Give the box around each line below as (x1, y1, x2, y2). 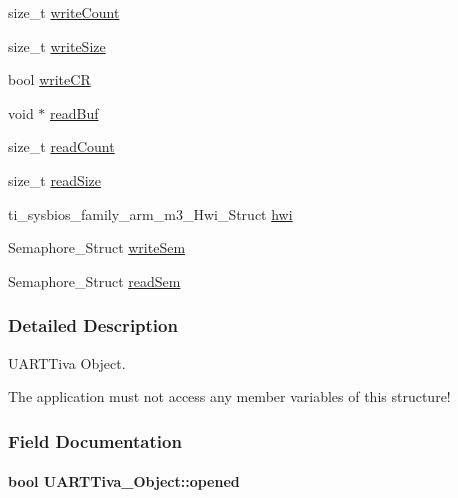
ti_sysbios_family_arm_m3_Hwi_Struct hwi (8, 203, 293, 224)
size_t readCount (8, 136, 115, 157)
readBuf (50, 102, 99, 123)
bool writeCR (8, 69, 91, 90)
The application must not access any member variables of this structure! (8, 386, 451, 407)
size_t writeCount (8, 2, 120, 22)
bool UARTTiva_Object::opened (8, 471, 240, 492)
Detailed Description (8, 313, 178, 338)
